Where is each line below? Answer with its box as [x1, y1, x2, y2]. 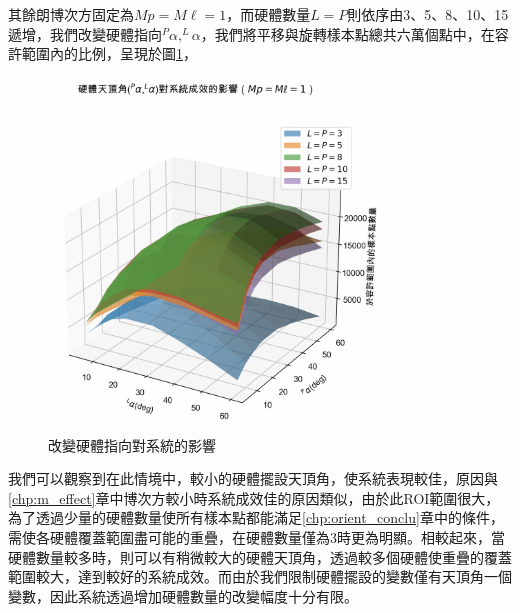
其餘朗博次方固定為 [8, 4, 134, 24]
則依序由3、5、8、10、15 [347, 4, 509, 24]
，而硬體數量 [226, 4, 311, 24]
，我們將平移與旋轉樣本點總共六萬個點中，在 [200, 23, 495, 44]
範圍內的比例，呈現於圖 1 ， [21, 43, 197, 64]
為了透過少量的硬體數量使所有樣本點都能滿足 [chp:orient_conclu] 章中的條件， [8, 507, 504, 528]
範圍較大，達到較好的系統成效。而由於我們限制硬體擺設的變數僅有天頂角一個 [8, 566, 512, 587]
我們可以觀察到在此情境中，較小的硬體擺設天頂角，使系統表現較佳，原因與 [8, 468, 498, 489]
